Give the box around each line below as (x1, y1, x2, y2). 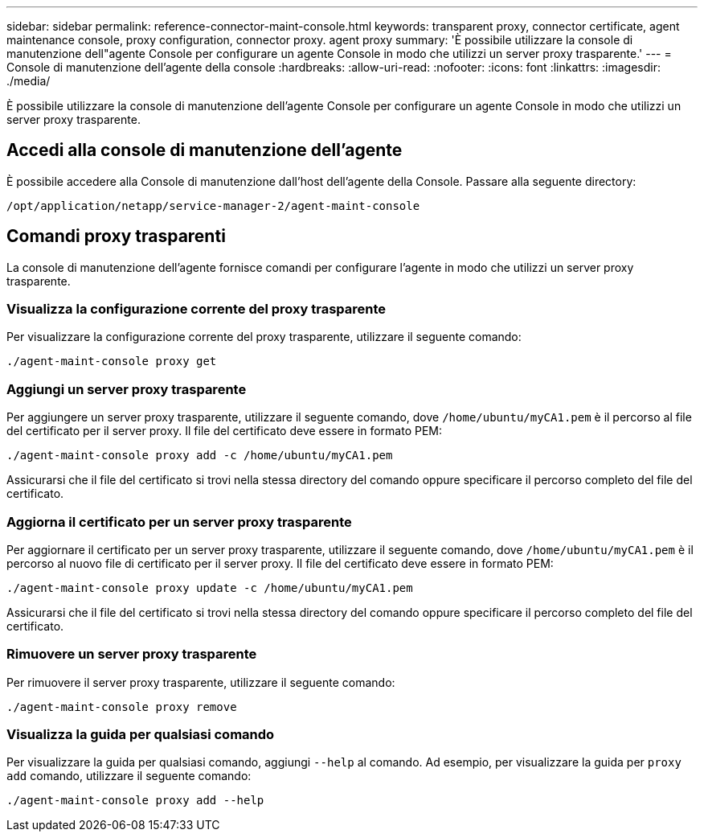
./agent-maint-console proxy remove (6, 700, 237, 713)
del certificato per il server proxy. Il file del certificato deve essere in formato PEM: (6, 424, 443, 438)
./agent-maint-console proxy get (6, 355, 217, 368)
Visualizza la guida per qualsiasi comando (6, 726, 275, 743)
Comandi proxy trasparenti (6, 226, 226, 247)
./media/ (6, 74, 51, 88)
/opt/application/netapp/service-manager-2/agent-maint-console (6, 199, 420, 212)
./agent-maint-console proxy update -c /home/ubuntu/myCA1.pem (6, 581, 413, 594)
